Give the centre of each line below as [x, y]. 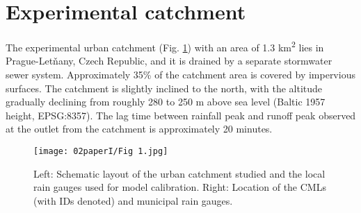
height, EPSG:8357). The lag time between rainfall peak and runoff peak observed [181, 115]
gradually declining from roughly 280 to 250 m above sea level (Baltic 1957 [166, 102]
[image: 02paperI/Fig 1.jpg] [101, 151]
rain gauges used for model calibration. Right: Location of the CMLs [180, 187]
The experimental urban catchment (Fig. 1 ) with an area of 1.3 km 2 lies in [165, 46]
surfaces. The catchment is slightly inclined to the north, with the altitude [164, 88]
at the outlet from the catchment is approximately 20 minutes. [139, 129]
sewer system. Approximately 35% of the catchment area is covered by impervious [180, 74]
